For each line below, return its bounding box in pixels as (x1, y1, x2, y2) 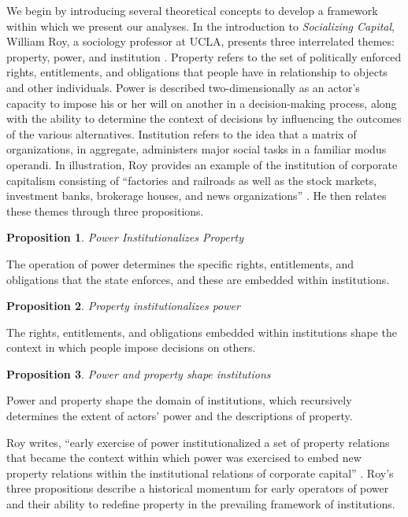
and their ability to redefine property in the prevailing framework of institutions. (6, 496, 395, 512)
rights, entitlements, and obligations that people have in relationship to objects (6, 64, 388, 80)
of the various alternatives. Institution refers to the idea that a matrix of (6, 125, 357, 142)
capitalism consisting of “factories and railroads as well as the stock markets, (6, 172, 377, 188)
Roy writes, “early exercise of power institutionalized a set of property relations (6, 434, 390, 450)
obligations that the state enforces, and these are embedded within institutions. (6, 271, 390, 287)
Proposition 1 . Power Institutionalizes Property (6, 229, 244, 246)
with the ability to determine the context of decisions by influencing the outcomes (6, 110, 402, 127)
